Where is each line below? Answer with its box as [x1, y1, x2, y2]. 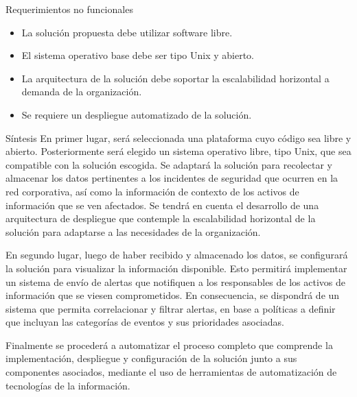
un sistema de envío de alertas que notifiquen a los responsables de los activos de [5, 274, 345, 289]
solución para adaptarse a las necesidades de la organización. [5, 224, 261, 239]
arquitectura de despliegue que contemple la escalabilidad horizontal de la [5, 211, 316, 226]
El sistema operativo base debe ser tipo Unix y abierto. [21, 48, 254, 62]
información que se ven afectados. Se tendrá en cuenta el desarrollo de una [5, 197, 319, 212]
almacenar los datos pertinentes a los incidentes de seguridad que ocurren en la [5, 171, 338, 185]
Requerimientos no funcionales [5, 2, 133, 16]
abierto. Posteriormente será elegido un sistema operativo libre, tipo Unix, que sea [5, 144, 352, 158]
